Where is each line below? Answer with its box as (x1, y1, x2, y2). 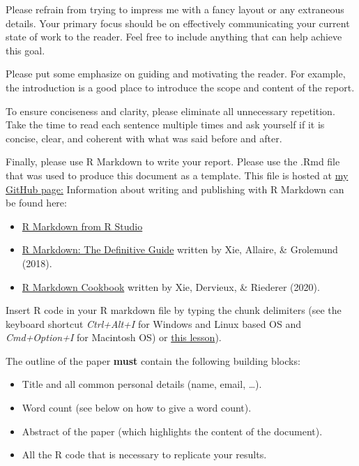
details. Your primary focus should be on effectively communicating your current (6, 15, 350, 30)
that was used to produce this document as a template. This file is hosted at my (6, 167, 349, 182)
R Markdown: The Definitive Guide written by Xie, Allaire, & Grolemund (22, 242, 338, 257)
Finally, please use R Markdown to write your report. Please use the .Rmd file (6, 154, 340, 169)
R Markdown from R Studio (22, 218, 143, 233)
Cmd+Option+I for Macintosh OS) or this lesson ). (6, 330, 222, 345)
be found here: (6, 195, 67, 210)
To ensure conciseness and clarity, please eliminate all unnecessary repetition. (6, 103, 335, 118)
